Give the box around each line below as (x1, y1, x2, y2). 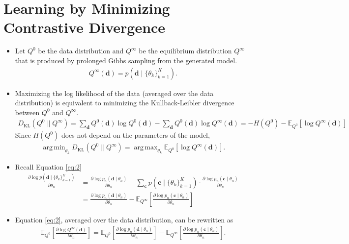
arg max (134, 144, 158, 151)
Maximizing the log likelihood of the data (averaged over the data (15, 88, 214, 98)
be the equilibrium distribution (139, 46, 232, 56)
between (15, 107, 40, 117)
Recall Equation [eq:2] (15, 161, 82, 171)
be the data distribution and (38, 46, 124, 56)
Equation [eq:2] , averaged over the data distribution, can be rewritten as (15, 214, 233, 224)
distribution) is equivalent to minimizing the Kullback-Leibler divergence (15, 98, 234, 108)
